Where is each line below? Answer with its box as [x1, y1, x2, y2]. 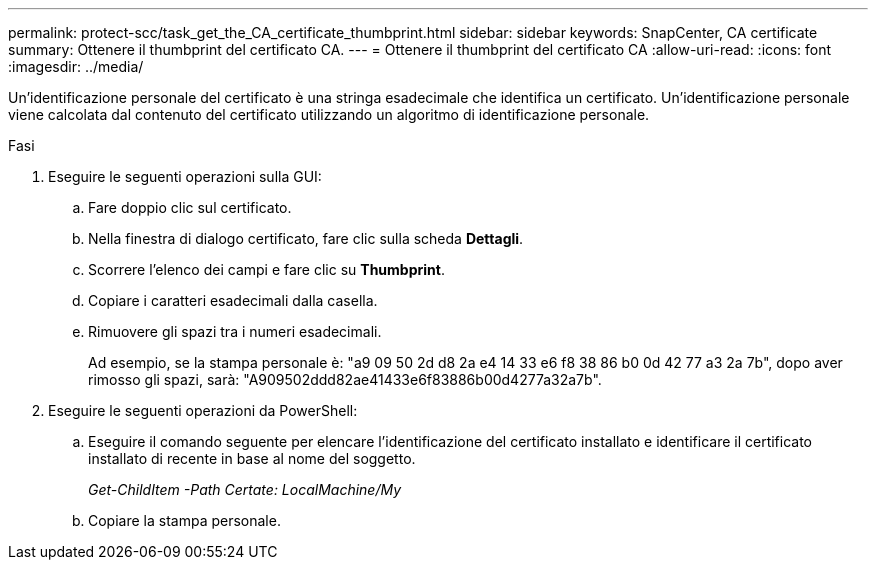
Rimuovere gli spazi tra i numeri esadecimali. [88, 323, 382, 340]
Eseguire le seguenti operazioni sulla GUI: [48, 168, 322, 185]
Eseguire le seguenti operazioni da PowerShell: [48, 402, 358, 419]
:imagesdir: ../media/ [8, 58, 144, 75]
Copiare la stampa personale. [88, 512, 281, 529]
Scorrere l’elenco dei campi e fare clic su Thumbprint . [88, 261, 445, 278]
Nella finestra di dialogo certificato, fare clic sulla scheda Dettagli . [88, 230, 524, 247]
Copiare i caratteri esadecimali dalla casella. [88, 292, 378, 309]
